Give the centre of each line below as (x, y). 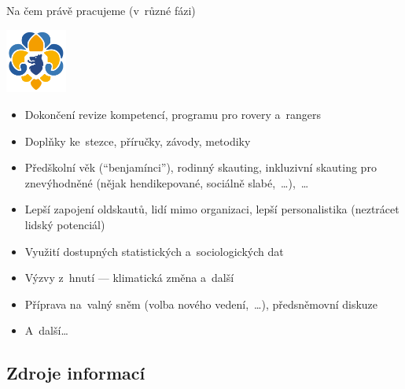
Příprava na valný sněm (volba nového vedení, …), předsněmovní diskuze (201, 304)
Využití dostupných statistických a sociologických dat (154, 251)
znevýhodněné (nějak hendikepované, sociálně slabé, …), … (167, 182)
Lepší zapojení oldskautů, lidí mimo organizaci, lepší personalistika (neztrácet (212, 209)
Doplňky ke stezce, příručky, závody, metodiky (138, 141)
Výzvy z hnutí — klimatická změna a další (129, 278)
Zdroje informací (76, 373)
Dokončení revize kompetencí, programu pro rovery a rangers (173, 115)
